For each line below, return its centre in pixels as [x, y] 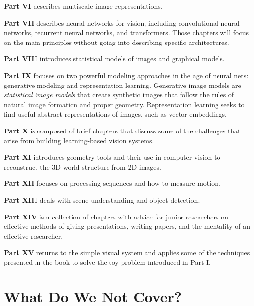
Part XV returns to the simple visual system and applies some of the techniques [127, 252]
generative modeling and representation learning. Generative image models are [123, 85]
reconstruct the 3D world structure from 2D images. [83, 166]
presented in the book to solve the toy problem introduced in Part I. [107, 262]
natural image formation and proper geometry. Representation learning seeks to [124, 104]
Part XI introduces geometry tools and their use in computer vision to [112, 157]
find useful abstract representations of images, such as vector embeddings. [115, 114]
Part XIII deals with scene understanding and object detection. [102, 199]
